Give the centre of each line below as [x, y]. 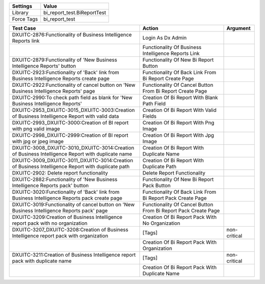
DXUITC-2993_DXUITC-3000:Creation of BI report [70, 123]
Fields [149, 116]
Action [151, 28]
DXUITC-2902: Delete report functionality [60, 173]
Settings [22, 6]
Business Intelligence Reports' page [53, 91]
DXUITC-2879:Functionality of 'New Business [65, 60]
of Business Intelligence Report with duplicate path [71, 167]
